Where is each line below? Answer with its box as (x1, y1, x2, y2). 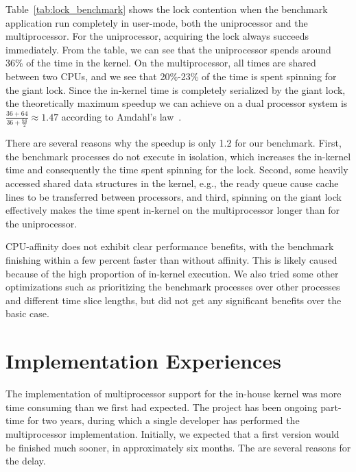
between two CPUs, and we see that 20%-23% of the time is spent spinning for (5, 69, 337, 83)
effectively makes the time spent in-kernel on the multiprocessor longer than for (5, 203, 340, 217)
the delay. (5, 454, 46, 468)
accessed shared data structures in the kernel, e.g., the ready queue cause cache (5, 176, 339, 190)
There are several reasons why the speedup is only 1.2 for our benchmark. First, (5, 136, 342, 150)
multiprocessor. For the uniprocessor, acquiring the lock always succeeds (5, 29, 309, 43)
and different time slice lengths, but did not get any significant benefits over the (5, 293, 342, 307)
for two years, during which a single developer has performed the (27, 413, 300, 427)
